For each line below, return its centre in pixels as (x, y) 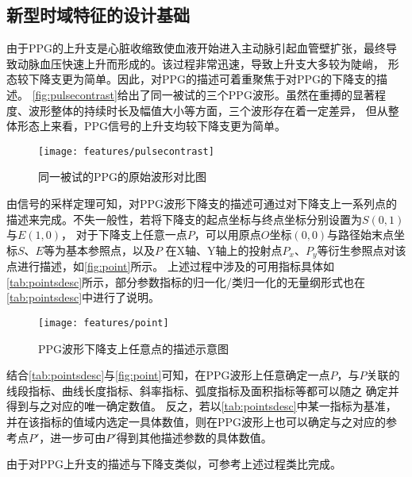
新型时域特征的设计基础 (98, 15)
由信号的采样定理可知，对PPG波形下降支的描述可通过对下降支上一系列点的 (202, 204)
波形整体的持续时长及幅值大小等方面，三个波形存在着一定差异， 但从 (208, 110)
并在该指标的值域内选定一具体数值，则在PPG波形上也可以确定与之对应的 (196, 422)
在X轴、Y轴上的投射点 (224, 250)
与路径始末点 (361, 235)
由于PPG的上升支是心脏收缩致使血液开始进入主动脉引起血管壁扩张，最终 (196, 48)
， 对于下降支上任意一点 (124, 235)
